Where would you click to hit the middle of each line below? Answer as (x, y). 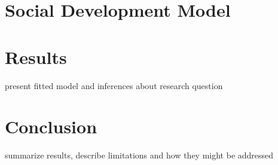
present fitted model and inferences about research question (114, 85)
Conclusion (51, 126)
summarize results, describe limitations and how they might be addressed (139, 155)
